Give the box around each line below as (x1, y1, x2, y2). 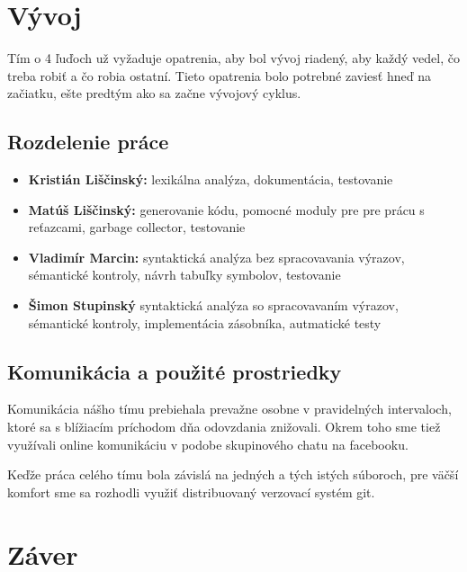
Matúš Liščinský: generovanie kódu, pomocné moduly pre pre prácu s (28, 200, 425, 219)
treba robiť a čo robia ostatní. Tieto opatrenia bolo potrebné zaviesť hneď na (7, 66, 431, 85)
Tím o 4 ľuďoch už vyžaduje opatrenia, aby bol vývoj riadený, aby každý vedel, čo (7, 49, 460, 67)
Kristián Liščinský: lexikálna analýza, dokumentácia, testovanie (28, 170, 393, 189)
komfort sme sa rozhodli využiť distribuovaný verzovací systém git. (7, 482, 375, 501)
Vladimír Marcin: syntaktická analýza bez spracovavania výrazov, (28, 247, 405, 266)
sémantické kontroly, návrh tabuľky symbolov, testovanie (28, 265, 341, 284)
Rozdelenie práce (7, 128, 169, 156)
